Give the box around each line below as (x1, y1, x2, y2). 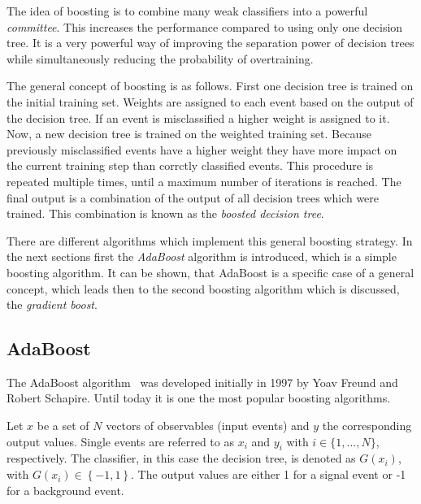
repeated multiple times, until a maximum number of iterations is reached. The (7, 172, 401, 189)
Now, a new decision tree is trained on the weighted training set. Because (7, 125, 371, 142)
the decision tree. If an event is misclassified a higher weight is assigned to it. (7, 109, 390, 126)
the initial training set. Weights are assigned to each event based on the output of (7, 93, 414, 110)
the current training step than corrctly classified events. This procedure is (7, 157, 374, 174)
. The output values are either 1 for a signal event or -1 (131, 466, 406, 483)
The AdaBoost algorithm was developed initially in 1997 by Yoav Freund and (7, 373, 398, 390)
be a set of (37, 417, 89, 434)
